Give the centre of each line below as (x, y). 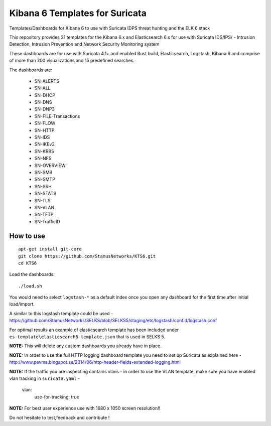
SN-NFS (43, 159)
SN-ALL (42, 88)
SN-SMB (43, 172)
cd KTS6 (28, 263)
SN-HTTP (44, 130)
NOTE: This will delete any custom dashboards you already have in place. (85, 346)
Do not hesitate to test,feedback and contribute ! (59, 417)
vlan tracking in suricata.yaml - (45, 378)
